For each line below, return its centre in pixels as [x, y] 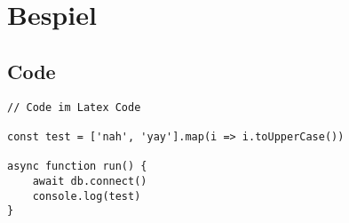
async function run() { [77, 167]
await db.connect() [90, 181]
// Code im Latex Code [74, 107]
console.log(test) [87, 196]
